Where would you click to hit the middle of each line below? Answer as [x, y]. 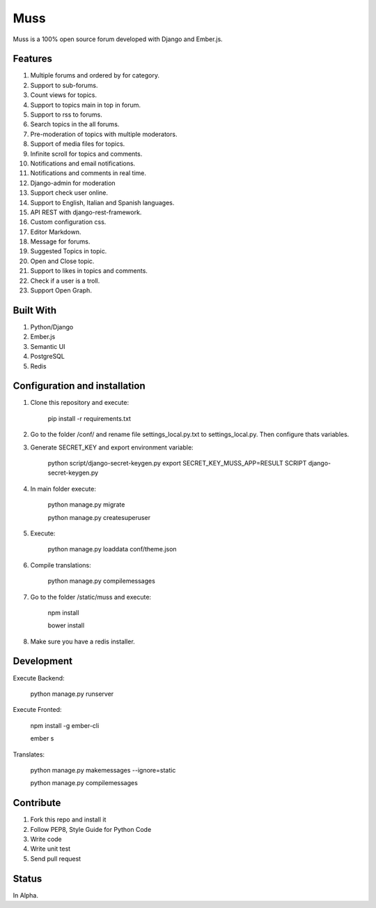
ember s [42, 738]
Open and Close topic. [62, 261]
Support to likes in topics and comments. [89, 271]
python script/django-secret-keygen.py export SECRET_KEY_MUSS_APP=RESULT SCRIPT [177, 463]
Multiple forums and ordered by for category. [95, 75]
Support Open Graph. [61, 290]
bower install [66, 625]
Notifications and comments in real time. [88, 173]
